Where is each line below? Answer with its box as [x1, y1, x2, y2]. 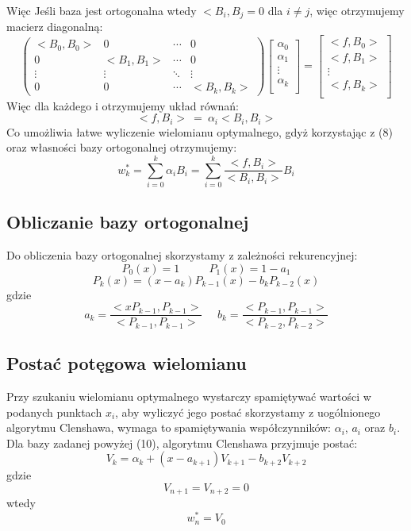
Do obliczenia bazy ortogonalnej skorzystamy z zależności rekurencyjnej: [6, 247, 358, 264]
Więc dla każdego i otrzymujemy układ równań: [6, 97, 239, 114]
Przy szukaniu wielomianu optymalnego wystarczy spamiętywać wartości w [6, 388, 371, 405]
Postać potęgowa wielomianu [6, 351, 247, 375]
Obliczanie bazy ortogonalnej [6, 210, 249, 234]
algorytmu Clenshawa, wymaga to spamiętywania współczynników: [6, 419, 332, 436]
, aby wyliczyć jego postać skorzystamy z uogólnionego [115, 403, 381, 420]
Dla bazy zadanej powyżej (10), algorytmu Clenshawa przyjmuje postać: [6, 434, 358, 451]
